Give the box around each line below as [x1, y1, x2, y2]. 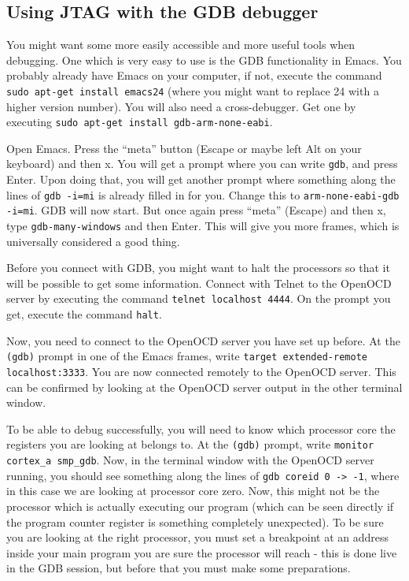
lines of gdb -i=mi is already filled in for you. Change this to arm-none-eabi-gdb [6, 186, 400, 203]
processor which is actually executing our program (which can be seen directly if [6, 498, 394, 515]
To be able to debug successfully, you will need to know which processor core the [6, 420, 396, 437]
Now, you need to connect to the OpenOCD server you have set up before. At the [6, 332, 400, 348]
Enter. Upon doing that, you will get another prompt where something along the [6, 171, 396, 188]
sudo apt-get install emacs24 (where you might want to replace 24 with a [6, 82, 379, 99]
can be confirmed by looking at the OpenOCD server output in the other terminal [6, 378, 403, 395]
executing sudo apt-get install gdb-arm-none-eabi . [6, 114, 273, 130]
